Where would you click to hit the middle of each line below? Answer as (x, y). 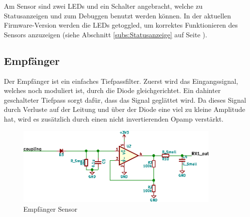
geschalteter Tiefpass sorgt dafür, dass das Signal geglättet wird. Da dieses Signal (125, 100)
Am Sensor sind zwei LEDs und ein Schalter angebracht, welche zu (103, 6)
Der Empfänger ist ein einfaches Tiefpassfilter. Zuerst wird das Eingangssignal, (121, 81)
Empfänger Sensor (50, 209)
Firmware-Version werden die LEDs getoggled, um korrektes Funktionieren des (121, 25)
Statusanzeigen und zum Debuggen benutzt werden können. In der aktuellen (117, 15)
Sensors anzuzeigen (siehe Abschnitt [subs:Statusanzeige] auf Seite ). (106, 34)
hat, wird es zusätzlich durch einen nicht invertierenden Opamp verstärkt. (114, 118)
